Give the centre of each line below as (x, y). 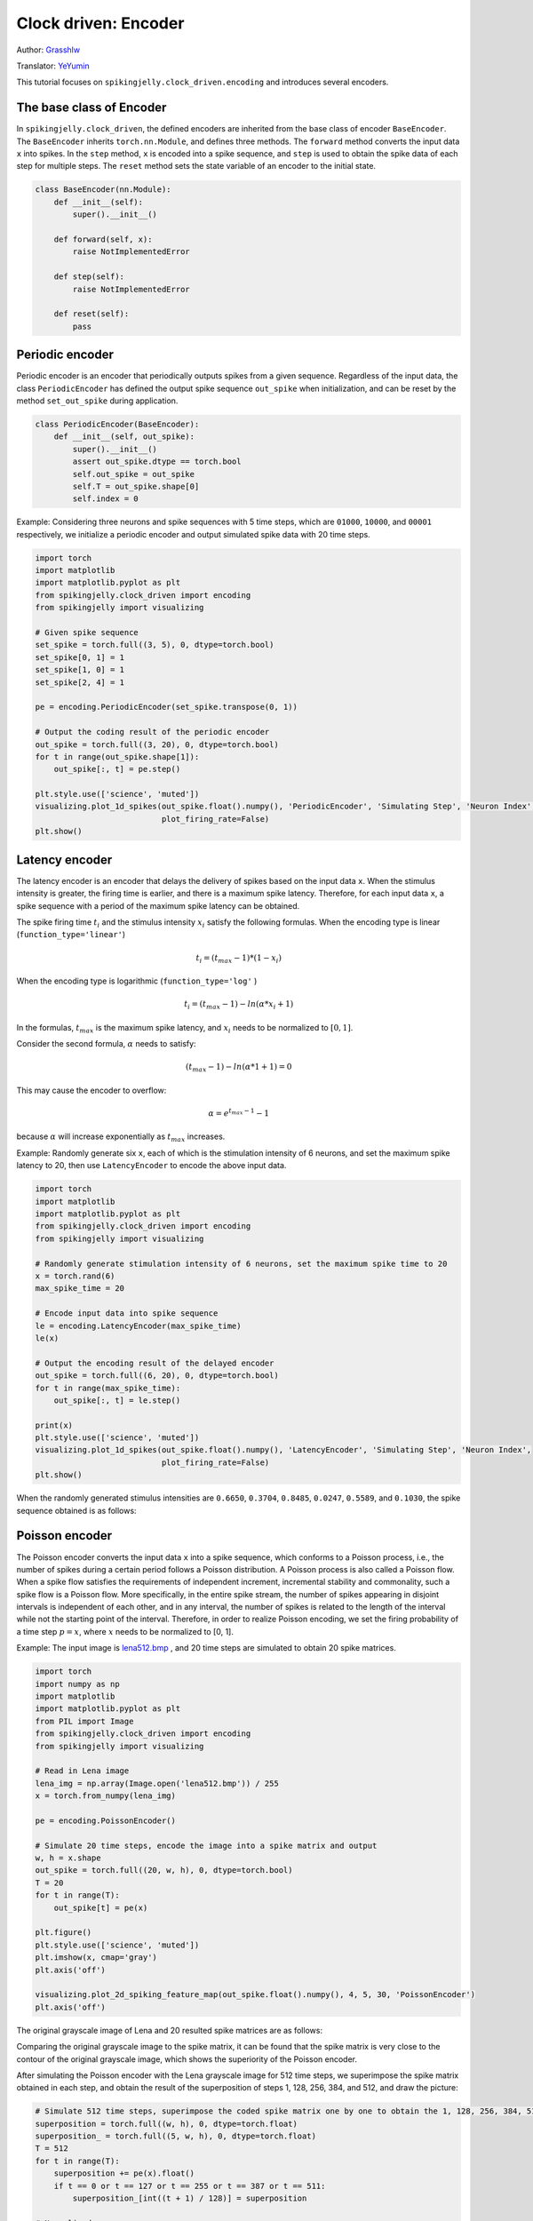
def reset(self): (91, 314)
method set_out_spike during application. (97, 401)
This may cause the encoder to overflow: (91, 1090)
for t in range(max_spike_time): (108, 1388)
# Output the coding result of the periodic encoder (152, 732)
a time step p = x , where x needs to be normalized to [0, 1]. (125, 1631)
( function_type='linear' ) (71, 935)
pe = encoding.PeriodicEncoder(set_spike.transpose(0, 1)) (166, 707)
